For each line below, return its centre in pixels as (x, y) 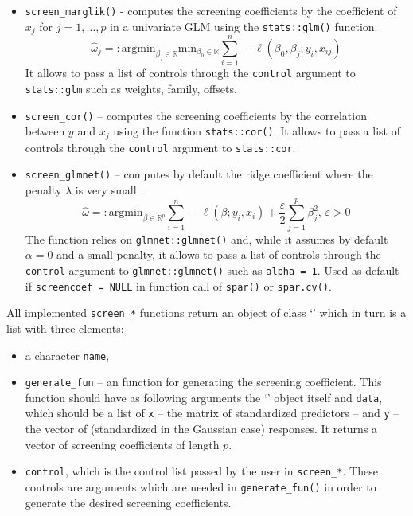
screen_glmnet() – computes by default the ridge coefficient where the (199, 174)
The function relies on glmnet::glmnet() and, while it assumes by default (206, 238)
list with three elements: (65, 328)
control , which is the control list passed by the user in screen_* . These (201, 471)
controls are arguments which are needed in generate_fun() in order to (201, 486)
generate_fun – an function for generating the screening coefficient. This (203, 382)
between (45, 131)
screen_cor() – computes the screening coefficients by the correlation (196, 115)
